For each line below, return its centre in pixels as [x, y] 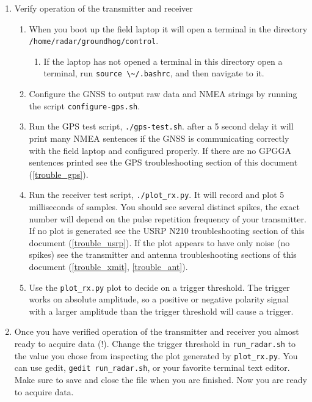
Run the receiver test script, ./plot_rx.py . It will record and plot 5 [157, 195]
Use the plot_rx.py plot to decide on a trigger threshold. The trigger [159, 287]
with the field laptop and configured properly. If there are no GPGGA [160, 150]
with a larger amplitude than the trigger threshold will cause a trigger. [161, 311]
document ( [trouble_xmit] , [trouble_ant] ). [108, 266]
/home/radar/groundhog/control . [94, 41]
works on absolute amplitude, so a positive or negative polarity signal [159, 299]
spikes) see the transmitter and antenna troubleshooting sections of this [163, 254]
